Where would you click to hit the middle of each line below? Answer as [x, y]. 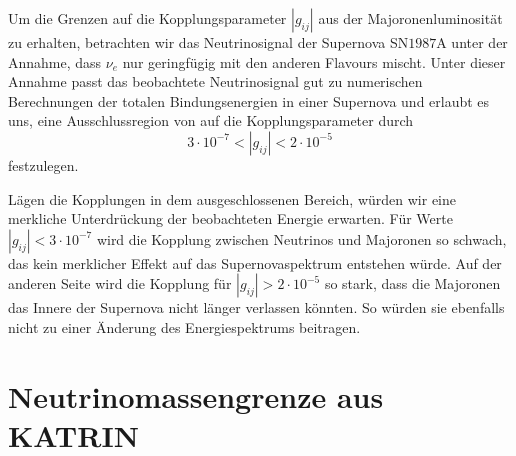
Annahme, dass [55, 61]
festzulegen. [43, 164]
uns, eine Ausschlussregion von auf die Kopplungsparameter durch [211, 120]
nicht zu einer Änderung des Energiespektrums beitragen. [184, 326]
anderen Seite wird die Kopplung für [120, 283]
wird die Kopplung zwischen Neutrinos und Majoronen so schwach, [301, 238]
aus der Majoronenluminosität [410, 18]
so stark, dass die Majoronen [412, 283]
